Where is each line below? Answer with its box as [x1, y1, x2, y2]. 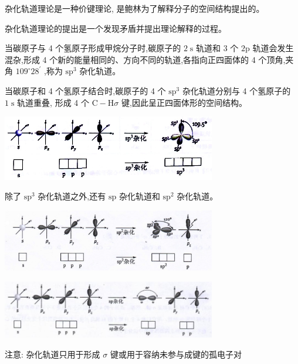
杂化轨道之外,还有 [38, 190, 106, 202]
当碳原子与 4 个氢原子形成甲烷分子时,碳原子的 [5, 42, 181, 54]
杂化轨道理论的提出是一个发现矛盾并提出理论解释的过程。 [5, 22, 226, 34]
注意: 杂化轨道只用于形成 [5, 348, 100, 360]
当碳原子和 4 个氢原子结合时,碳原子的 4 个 [5, 84, 166, 96]
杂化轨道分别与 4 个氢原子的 [182, 84, 291, 96]
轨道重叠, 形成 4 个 [17, 96, 89, 108]
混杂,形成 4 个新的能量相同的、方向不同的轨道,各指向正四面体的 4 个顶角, [5, 53, 286, 65]
